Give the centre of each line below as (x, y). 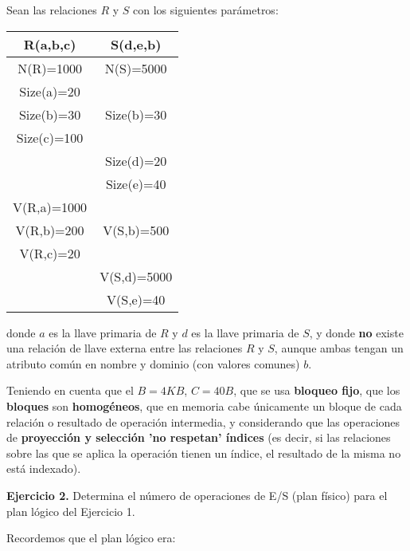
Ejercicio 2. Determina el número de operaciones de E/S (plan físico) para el (197, 495)
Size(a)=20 (50, 91)
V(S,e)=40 (136, 299)
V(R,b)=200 (50, 230)
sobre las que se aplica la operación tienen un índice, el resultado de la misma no (204, 453)
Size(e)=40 (136, 183)
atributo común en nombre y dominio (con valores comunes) (153, 363)
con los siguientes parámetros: (206, 10)
